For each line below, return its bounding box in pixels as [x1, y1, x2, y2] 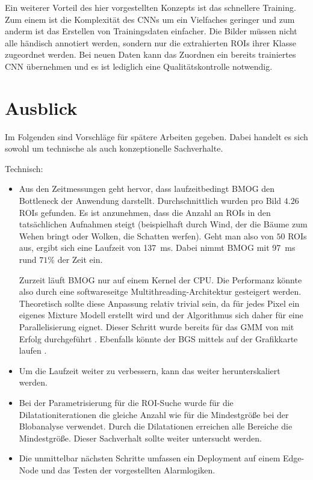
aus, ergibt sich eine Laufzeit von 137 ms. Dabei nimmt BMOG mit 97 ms [19, 241, 296, 254]
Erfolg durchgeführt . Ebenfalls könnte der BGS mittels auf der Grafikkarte [19, 332, 298, 345]
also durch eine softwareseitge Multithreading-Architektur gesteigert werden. [19, 285, 302, 298]
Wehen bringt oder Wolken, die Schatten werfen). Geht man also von [19, 229, 274, 242]
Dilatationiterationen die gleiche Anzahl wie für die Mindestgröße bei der [19, 408, 289, 420]
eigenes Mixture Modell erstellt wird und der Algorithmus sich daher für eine [19, 309, 303, 321]
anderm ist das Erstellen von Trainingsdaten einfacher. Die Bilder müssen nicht [5, 25, 297, 37]
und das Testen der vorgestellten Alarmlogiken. [41, 463, 215, 476]
